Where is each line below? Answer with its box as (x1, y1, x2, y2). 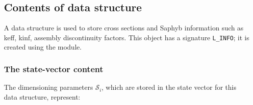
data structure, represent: (4, 91, 80, 102)
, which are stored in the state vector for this (101, 82, 236, 92)
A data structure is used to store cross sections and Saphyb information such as (4, 23, 244, 33)
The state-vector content (4, 62, 103, 75)
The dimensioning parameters (4, 82, 93, 92)
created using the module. (4, 42, 82, 52)
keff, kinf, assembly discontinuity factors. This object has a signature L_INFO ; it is (4, 32, 250, 42)
